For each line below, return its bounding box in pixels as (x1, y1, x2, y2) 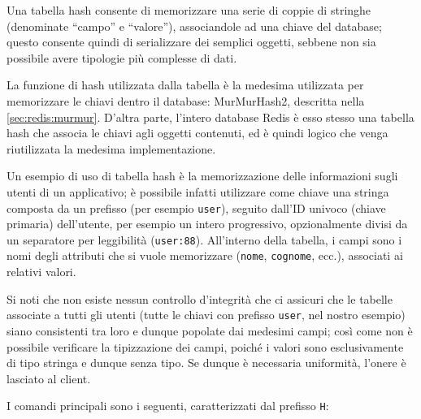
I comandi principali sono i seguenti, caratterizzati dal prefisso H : (7, 397, 329, 414)
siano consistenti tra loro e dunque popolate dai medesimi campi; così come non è (7, 322, 413, 339)
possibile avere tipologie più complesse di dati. (7, 49, 237, 66)
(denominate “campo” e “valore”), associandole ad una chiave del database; (7, 17, 382, 34)
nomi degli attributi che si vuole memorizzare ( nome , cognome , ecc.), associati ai (7, 247, 403, 264)
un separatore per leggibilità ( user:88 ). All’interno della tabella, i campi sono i (7, 231, 402, 248)
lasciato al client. (7, 369, 91, 387)
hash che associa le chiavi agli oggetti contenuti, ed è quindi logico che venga (7, 124, 388, 141)
